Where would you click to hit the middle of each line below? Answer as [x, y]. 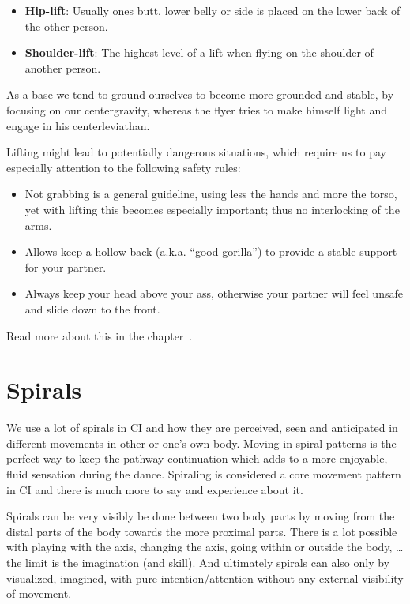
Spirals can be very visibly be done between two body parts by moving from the [201, 516]
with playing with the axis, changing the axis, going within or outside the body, [199, 547]
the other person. [66, 26]
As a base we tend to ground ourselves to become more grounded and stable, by [200, 94]
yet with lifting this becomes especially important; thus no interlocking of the [212, 209]
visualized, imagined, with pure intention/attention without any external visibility [205, 578]
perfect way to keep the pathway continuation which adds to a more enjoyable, [197, 458]
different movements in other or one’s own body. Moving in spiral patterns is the [201, 443]
